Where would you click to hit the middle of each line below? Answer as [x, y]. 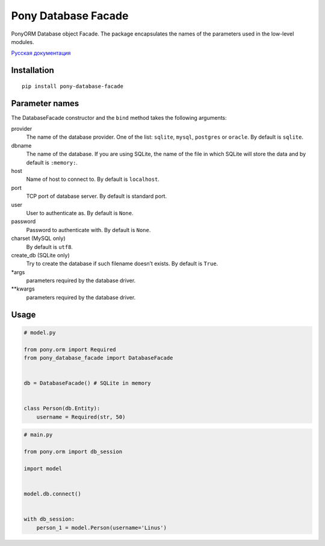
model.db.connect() [52, 494]
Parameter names [45, 103]
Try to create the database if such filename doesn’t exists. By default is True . [122, 264]
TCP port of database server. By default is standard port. [97, 196]
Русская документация [41, 53]
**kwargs [23, 289]
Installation [32, 70]
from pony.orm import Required [70, 349]
